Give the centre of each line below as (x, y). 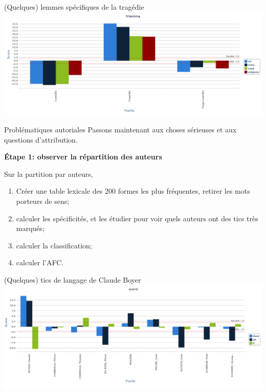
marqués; (30, 228)
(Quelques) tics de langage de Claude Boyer (73, 279)
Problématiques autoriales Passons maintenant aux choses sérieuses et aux (120, 129)
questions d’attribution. (41, 139)
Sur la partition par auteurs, (49, 174)
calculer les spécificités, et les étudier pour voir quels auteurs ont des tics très (137, 218)
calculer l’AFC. (40, 262)
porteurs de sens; (43, 201)
